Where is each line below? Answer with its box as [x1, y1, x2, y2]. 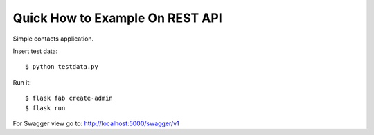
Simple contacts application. [12, 34, 94, 43]
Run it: [12, 78, 31, 86]
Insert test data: [12, 47, 58, 55]
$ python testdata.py [25, 63, 98, 71]
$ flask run [25, 104, 66, 112]
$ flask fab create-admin [25, 94, 114, 103]
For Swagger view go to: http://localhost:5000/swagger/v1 [12, 119, 179, 127]
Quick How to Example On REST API [12, 10, 222, 25]
